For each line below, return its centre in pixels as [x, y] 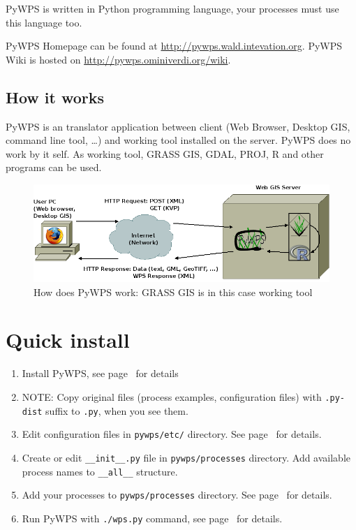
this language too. [44, 22]
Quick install [68, 340]
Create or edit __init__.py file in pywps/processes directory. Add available [186, 457]
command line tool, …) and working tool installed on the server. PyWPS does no [178, 140]
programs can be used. [54, 167]
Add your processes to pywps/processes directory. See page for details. [177, 495]
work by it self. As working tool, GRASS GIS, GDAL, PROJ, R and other [165, 153]
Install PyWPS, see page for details [100, 373]
